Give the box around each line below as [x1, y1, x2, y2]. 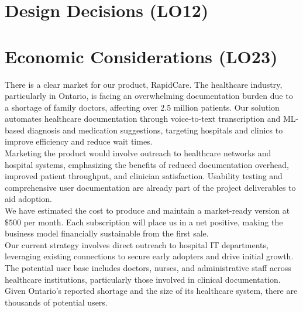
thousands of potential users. [5, 296, 108, 308]
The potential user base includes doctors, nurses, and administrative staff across [5, 262, 291, 273]
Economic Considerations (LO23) [5, 44, 278, 68]
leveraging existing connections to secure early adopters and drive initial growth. [5, 250, 294, 262]
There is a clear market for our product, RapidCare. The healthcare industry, [5, 78, 283, 90]
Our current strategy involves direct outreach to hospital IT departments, [5, 238, 268, 251]
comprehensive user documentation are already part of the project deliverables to [5, 181, 296, 193]
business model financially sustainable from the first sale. [5, 227, 209, 239]
